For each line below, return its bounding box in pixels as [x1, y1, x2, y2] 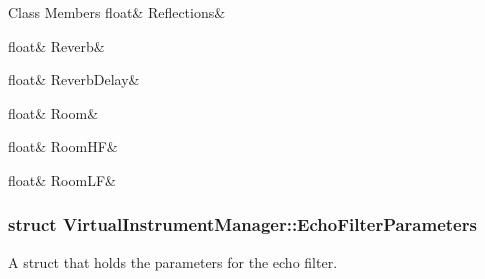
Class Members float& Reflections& [8, 2, 226, 22]
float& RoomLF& [8, 169, 116, 190]
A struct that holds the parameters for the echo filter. [8, 251, 338, 272]
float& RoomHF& [8, 136, 118, 157]
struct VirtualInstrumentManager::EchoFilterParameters [8, 212, 477, 237]
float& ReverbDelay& [8, 69, 140, 90]
